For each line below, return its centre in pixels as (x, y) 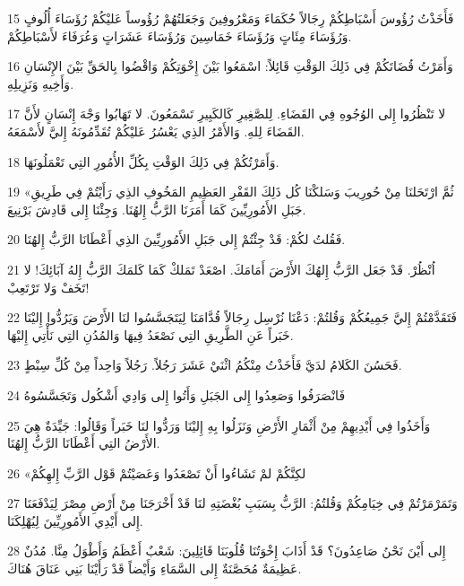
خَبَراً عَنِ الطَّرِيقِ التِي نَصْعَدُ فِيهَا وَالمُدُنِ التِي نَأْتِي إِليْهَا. (150, 334)
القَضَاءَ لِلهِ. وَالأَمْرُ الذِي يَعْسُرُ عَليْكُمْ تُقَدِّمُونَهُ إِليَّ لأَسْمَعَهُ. (156, 131)
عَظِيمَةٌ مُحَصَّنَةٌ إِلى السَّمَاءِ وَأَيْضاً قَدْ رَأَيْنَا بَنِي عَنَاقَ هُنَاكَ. (155, 569)
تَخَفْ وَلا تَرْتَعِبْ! (48, 287)
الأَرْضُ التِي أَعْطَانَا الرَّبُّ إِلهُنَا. (84, 443)
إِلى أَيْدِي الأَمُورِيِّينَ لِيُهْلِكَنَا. (75, 520)
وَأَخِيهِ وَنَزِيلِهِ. (41, 83)
